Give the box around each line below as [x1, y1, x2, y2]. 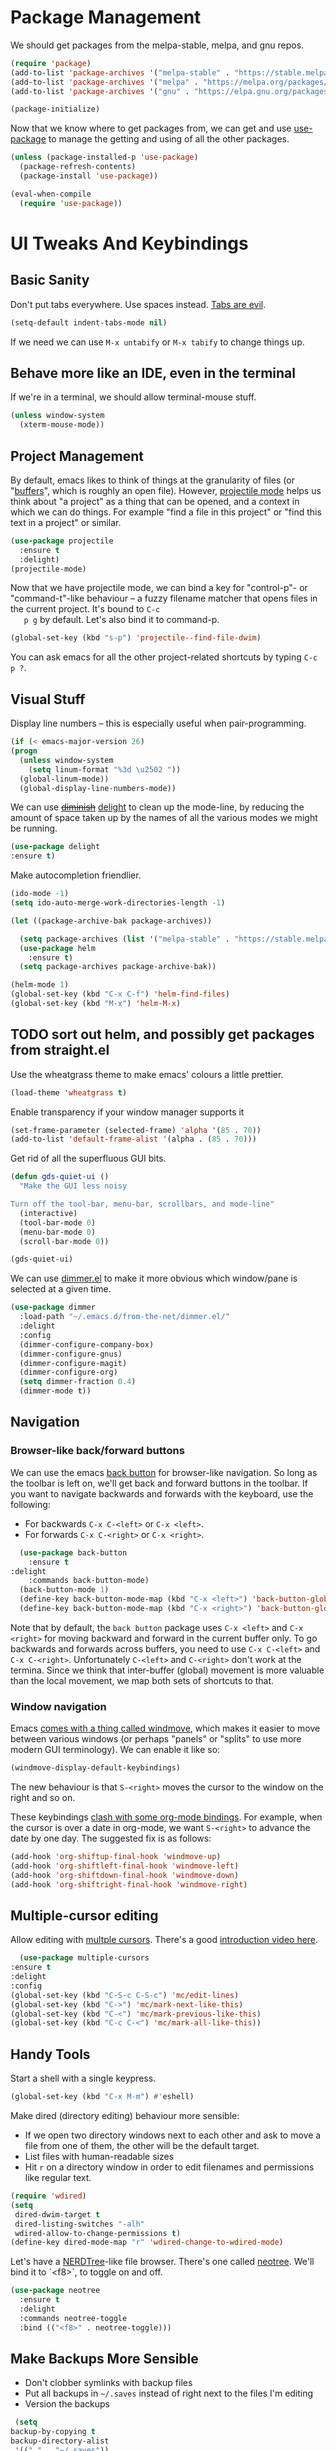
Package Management [10, 6, 202, 29]
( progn [10, 746, 38, 756]
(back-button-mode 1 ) [19, 1585, 110, 1595]
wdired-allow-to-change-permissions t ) [14, 2228, 182, 2238]
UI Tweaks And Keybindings [10, 232, 249, 255]
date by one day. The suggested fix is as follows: [10, 1832, 212, 1845]
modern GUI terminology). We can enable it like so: [10, 1744, 221, 1756]
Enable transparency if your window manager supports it [10, 1106, 245, 1118]
